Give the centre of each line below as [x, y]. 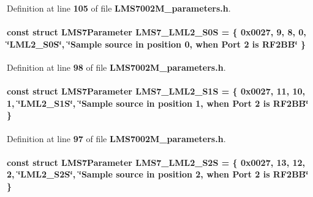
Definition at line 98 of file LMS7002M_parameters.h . [116, 67]
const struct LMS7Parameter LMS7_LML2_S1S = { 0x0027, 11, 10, [156, 91]
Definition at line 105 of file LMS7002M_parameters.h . [119, 8]
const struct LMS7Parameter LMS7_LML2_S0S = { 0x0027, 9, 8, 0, [156, 32]
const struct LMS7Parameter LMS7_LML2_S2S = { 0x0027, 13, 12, [156, 162]
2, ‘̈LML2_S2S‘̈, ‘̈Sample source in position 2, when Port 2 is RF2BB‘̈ [158, 174]
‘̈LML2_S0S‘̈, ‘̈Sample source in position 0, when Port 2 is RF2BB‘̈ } [156, 44]
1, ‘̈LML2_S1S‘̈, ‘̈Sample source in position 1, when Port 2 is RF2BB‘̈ [158, 103]
